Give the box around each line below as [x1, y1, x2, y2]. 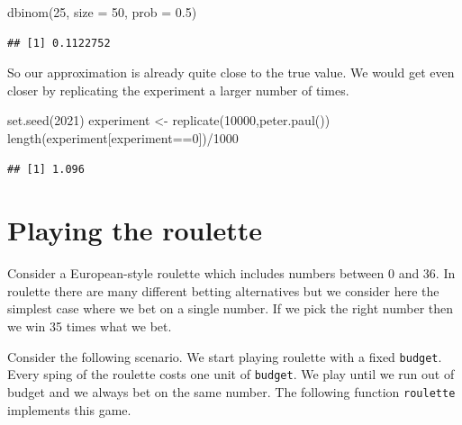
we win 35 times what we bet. [7, 317, 172, 336]
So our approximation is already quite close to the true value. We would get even [7, 63, 455, 82]
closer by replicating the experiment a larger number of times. [7, 80, 349, 99]
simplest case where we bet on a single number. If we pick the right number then [7, 299, 454, 318]
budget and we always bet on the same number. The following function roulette [7, 382, 456, 401]
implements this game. [7, 400, 131, 419]
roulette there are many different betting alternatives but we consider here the [7, 281, 439, 300]
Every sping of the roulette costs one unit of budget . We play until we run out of [7, 365, 455, 384]
